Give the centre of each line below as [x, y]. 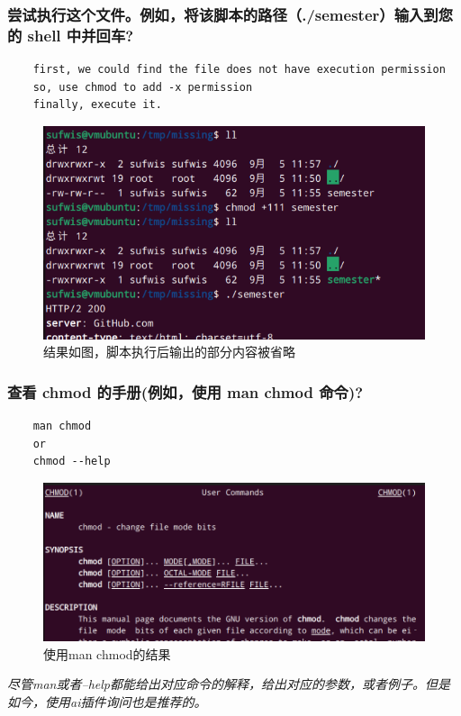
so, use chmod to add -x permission [143, 87]
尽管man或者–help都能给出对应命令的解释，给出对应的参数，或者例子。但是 [229, 684]
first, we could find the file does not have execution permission [239, 70]
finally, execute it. [97, 105]
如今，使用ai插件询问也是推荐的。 [107, 701]
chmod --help [72, 462]
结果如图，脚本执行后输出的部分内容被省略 [169, 352]
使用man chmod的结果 [107, 653]
